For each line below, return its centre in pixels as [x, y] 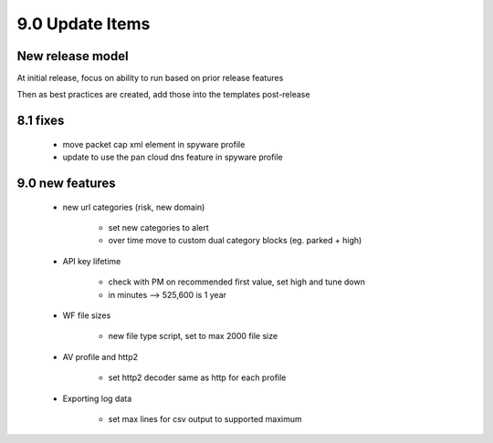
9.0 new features [66, 184]
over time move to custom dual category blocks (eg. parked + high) [235, 241]
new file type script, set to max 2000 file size [193, 336]
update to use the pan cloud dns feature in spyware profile [173, 157]
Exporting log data [97, 398]
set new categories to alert [158, 228]
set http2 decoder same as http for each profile [197, 377]
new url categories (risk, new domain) [134, 207]
